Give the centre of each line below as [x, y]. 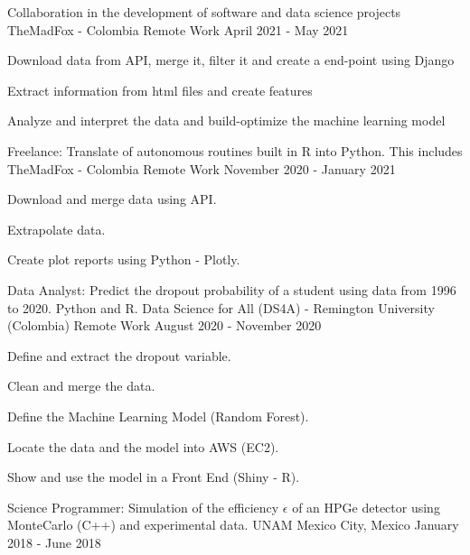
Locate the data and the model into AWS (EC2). [143, 446]
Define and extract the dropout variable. [119, 355]
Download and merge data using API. [112, 199]
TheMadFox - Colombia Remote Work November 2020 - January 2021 [202, 168]
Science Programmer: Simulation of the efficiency [143, 507]
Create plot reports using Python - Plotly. [124, 259]
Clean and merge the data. [81, 386]
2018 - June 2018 [54, 542]
